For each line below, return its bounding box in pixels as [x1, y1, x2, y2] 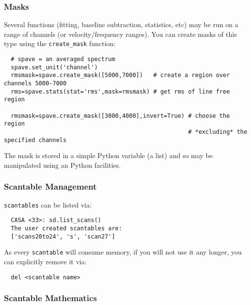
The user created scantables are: [11, 225, 122, 232]
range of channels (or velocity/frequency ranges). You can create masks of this [4, 29, 237, 39]
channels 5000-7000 [4, 80, 67, 87]
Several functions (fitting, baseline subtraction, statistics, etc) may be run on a [4, 19, 238, 30]
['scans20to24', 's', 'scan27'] [11, 233, 116, 240]
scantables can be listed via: [4, 199, 92, 209]
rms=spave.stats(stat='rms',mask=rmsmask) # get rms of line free [11, 88, 230, 95]
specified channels [4, 136, 67, 144]
